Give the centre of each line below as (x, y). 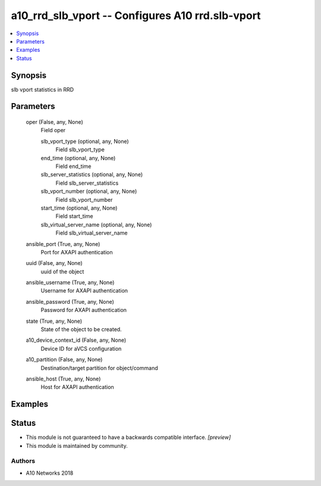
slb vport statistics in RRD (43, 89)
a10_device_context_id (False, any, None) (76, 340)
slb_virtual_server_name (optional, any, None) (96, 225)
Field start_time (74, 216)
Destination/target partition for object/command (99, 368)
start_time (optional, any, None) (79, 208)
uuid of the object (62, 272)
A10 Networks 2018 (50, 473)
